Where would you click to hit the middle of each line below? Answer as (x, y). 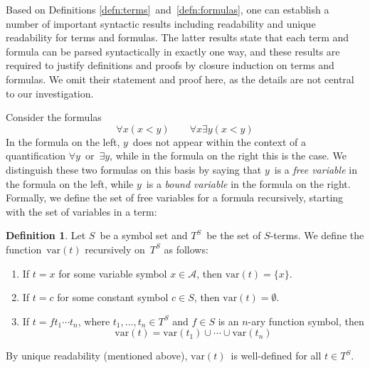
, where (94, 321)
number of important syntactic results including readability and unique (161, 23)
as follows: (186, 249)
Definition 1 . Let (46, 235)
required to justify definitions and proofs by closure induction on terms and (170, 65)
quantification (36, 156)
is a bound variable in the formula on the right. (248, 183)
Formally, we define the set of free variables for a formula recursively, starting (175, 198)
